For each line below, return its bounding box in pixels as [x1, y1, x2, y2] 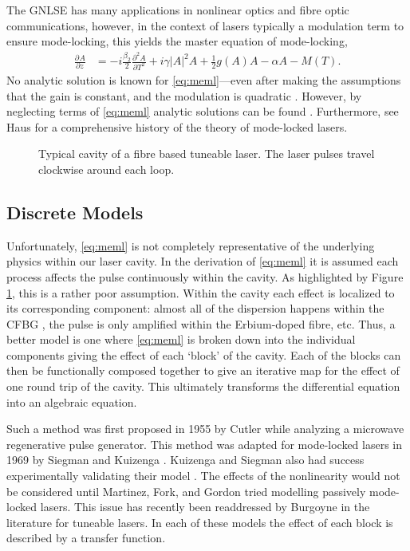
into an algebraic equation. [6, 393, 137, 410]
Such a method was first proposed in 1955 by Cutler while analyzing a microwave [6, 420, 404, 437]
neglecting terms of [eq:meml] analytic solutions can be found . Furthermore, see [6, 103, 399, 120]
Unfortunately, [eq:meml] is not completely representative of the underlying [6, 237, 375, 254]
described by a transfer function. [6, 529, 166, 546]
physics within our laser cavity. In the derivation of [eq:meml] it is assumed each [6, 253, 399, 270]
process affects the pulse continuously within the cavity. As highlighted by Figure [6, 268, 404, 285]
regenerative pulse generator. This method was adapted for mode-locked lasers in [6, 435, 403, 452]
